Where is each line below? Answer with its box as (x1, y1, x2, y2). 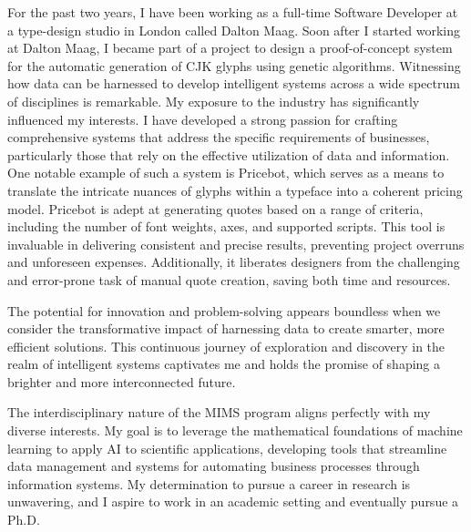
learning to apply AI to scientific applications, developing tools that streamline (7, 438, 447, 457)
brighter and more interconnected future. (7, 372, 236, 391)
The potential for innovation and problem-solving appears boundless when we (7, 301, 441, 320)
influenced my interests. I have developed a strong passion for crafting (7, 109, 398, 128)
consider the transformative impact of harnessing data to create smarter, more (7, 319, 445, 338)
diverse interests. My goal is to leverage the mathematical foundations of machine (7, 421, 463, 440)
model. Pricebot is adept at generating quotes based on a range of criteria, (7, 199, 424, 218)
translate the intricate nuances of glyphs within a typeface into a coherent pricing (7, 180, 463, 199)
